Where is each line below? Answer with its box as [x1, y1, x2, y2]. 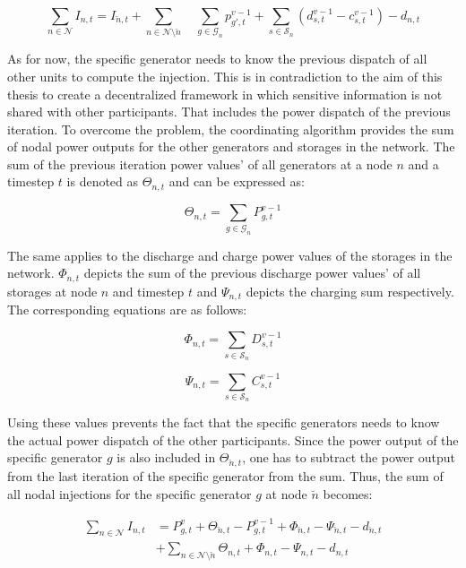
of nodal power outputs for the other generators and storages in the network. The [7, 137, 455, 156]
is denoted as [66, 172, 139, 191]
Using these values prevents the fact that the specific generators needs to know [7, 413, 440, 432]
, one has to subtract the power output [242, 448, 455, 467]
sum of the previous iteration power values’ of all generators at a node [7, 154, 393, 173]
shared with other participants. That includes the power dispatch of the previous [7, 102, 451, 121]
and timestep [112, 281, 185, 300]
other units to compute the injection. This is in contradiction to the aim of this [7, 66, 443, 85]
